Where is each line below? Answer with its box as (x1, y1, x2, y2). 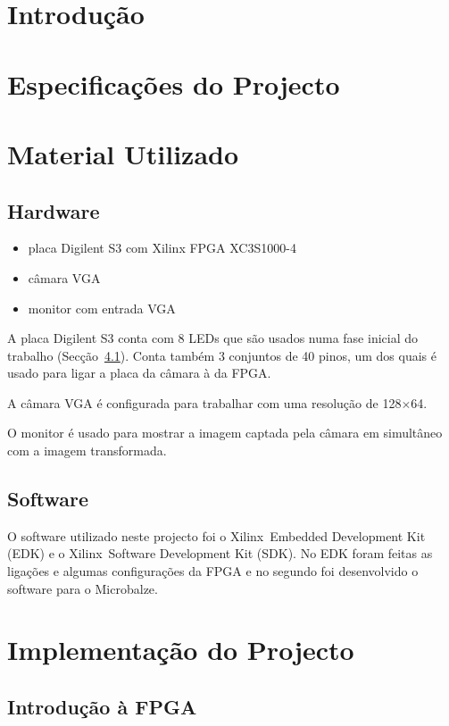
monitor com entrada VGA (28, 298, 176, 317)
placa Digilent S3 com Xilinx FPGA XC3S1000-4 (28, 238, 296, 257)
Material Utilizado (7, 135, 239, 171)
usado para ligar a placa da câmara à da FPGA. (7, 363, 271, 382)
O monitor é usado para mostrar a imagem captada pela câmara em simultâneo (7, 423, 443, 442)
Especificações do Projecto (7, 65, 340, 102)
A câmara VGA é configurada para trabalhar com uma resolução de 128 (7, 393, 402, 412)
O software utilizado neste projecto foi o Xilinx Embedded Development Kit (7, 526, 426, 545)
